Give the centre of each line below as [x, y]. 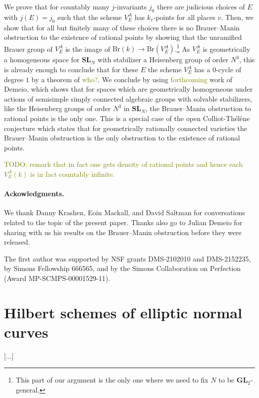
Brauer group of [28, 49]
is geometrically [226, 49]
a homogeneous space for [42, 60]
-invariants [131, 6]
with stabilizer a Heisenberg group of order [163, 60]
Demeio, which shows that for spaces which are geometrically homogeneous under [129, 89]
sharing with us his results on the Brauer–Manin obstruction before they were [123, 232]
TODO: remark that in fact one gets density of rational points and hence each [124, 164]
